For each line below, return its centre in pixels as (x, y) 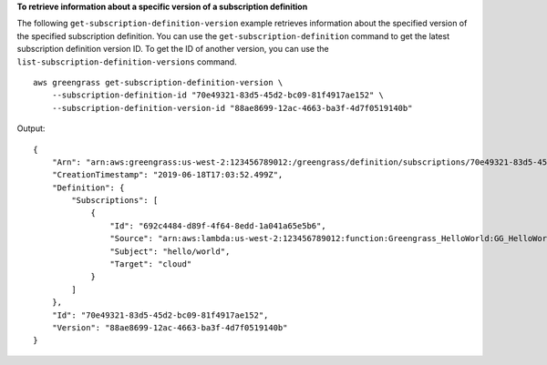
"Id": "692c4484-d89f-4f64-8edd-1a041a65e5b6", (218, 226)
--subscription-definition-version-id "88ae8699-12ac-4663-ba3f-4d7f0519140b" (232, 108)
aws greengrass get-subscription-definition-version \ (158, 82)
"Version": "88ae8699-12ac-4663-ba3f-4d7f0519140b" (170, 327)
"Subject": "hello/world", (170, 251)
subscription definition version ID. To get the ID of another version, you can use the (173, 49)
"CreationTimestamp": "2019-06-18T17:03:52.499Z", (167, 175)
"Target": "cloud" (151, 264)
